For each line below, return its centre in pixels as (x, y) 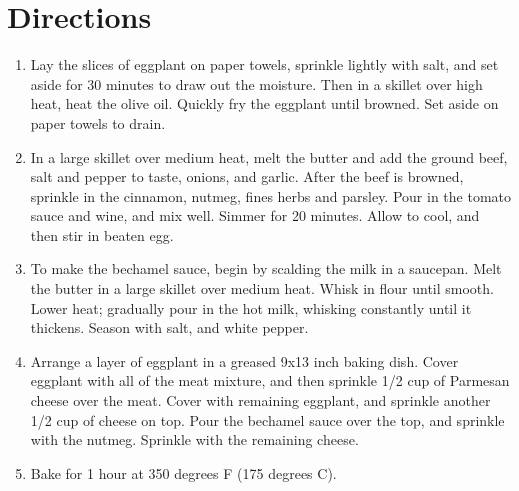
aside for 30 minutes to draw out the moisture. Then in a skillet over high (256, 83)
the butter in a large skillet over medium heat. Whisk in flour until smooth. (262, 288)
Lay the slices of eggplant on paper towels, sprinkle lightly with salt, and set (264, 64)
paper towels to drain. (98, 122)
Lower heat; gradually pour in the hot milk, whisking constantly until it (251, 307)
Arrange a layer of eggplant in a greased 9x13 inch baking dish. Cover (244, 360)
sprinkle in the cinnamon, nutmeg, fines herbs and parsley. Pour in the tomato (270, 195)
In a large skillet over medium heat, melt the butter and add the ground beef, (269, 156)
